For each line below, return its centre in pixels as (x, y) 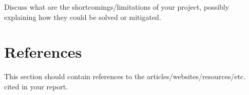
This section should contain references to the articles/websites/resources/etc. (125, 76)
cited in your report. (36, 86)
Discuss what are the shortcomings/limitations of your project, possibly (117, 7)
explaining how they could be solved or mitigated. (83, 17)
